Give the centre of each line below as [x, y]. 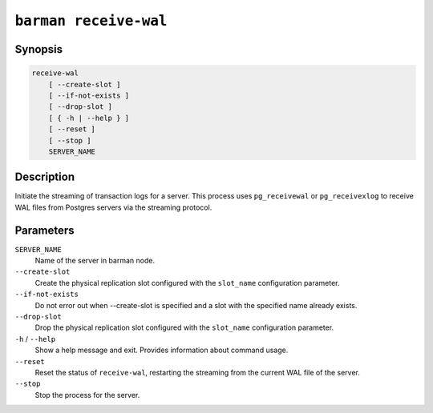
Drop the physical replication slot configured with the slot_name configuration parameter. [184, 327]
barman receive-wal [91, 21]
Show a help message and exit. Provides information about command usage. [162, 350]
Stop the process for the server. [87, 395]
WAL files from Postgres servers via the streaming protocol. [113, 207]
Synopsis [39, 49]
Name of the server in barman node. [95, 261]
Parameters [45, 230]
